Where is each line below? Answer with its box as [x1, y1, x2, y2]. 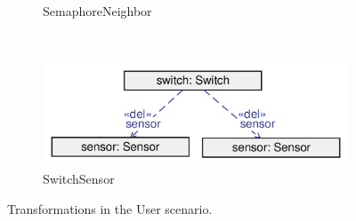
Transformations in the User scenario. [7, 199, 213, 217]
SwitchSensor [43, 170, 115, 188]
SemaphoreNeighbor [43, 2, 152, 20]
